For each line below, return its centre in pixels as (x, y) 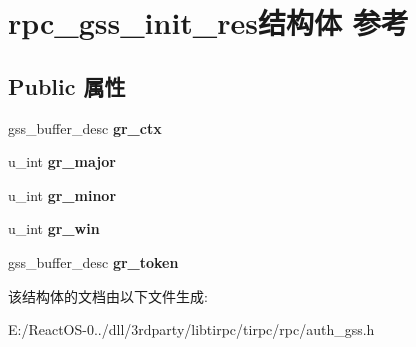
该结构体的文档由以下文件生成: (108, 295)
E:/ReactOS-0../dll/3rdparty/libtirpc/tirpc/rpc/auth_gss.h (191, 329)
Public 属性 (67, 85)
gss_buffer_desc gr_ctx (85, 127)
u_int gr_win (54, 228)
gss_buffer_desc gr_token (93, 261)
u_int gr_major (62, 161)
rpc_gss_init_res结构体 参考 (208, 22)
